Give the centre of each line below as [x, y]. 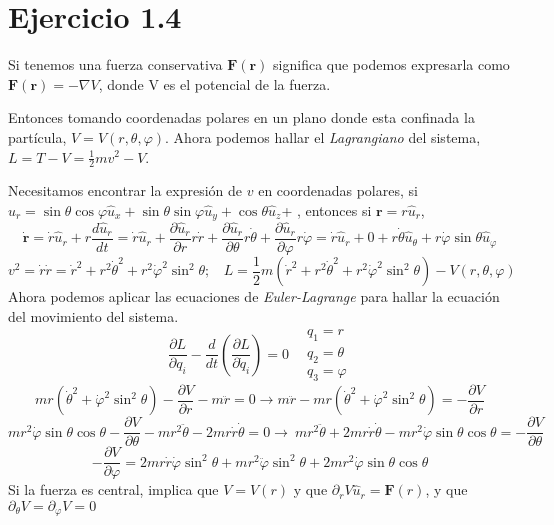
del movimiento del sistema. [93, 315]
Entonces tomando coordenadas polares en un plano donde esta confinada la [241, 117]
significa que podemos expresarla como [391, 64]
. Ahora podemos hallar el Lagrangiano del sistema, [323, 136]
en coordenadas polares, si [338, 190]
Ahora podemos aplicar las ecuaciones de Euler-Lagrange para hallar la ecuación [254, 296]
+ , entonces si [326, 209]
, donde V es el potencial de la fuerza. [214, 83]
